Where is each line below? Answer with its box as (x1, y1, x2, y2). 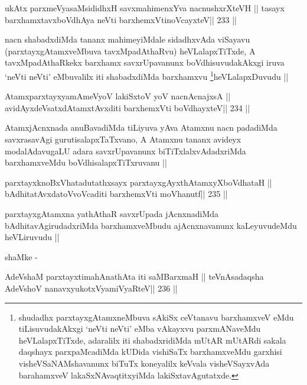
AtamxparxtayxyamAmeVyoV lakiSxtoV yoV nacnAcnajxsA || (5, 90, 231, 102)
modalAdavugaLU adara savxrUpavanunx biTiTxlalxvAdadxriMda (5, 144, 246, 157)
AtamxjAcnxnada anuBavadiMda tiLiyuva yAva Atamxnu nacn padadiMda (5, 121, 277, 134)
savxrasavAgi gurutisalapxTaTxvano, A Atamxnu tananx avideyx (5, 133, 241, 145)
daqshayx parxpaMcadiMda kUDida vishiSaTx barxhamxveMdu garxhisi (18, 345, 282, 358)
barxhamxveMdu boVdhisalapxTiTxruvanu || (5, 156, 167, 169)
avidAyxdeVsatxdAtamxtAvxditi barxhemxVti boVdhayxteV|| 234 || (5, 101, 250, 114)
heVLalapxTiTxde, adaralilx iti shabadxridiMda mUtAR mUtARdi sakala (18, 334, 286, 346)
